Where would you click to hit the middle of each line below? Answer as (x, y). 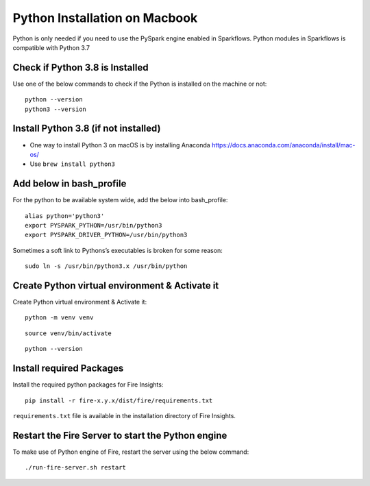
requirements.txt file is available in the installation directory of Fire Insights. (124, 415)
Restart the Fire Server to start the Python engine (120, 435)
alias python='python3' (65, 216)
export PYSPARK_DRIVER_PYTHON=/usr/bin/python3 (106, 235)
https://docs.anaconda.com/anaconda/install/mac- (283, 145)
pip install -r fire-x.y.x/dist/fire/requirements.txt (119, 400)
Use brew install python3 (73, 164)
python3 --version (56, 109)
